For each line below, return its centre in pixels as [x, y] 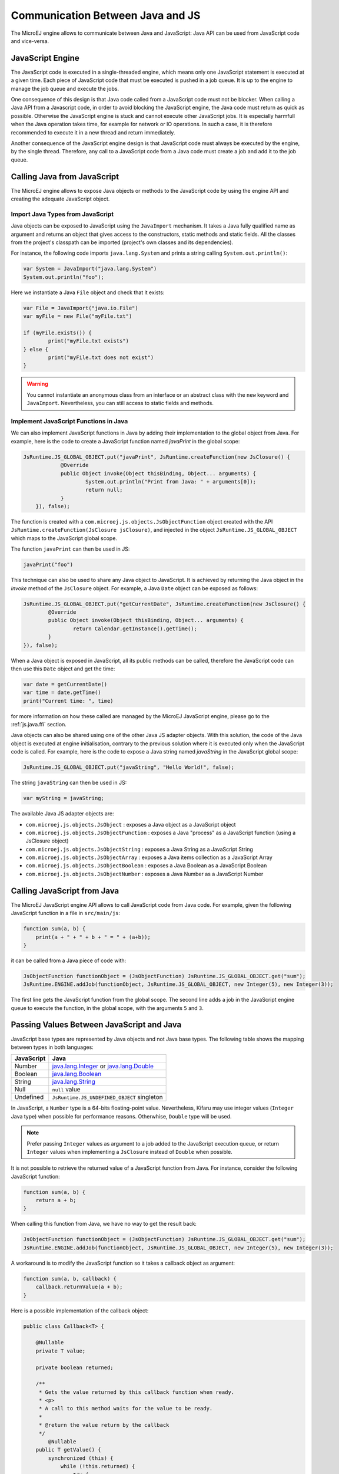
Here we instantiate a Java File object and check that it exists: [88, 292]
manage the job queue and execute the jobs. [65, 88]
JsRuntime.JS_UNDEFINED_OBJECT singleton [107, 1097]
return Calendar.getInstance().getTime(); [135, 629]
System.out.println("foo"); [64, 277]
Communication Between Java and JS [106, 15]
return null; [104, 490]
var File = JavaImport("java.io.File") [81, 308]
